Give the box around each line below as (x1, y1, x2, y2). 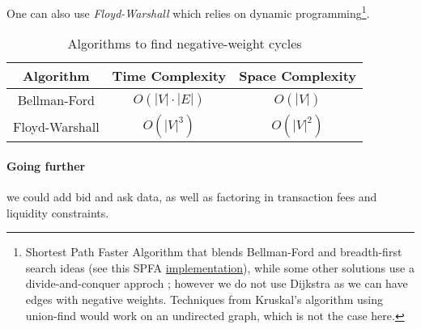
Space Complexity (239, 66, 357, 86)
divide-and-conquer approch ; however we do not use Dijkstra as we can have (25, 275, 408, 292)
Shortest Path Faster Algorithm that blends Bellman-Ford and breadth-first (25, 243, 402, 260)
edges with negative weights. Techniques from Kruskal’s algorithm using (25, 291, 383, 308)
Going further (6, 157, 86, 174)
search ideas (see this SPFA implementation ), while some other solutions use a (25, 259, 415, 276)
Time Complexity (112, 66, 227, 86)
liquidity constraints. (6, 204, 109, 221)
